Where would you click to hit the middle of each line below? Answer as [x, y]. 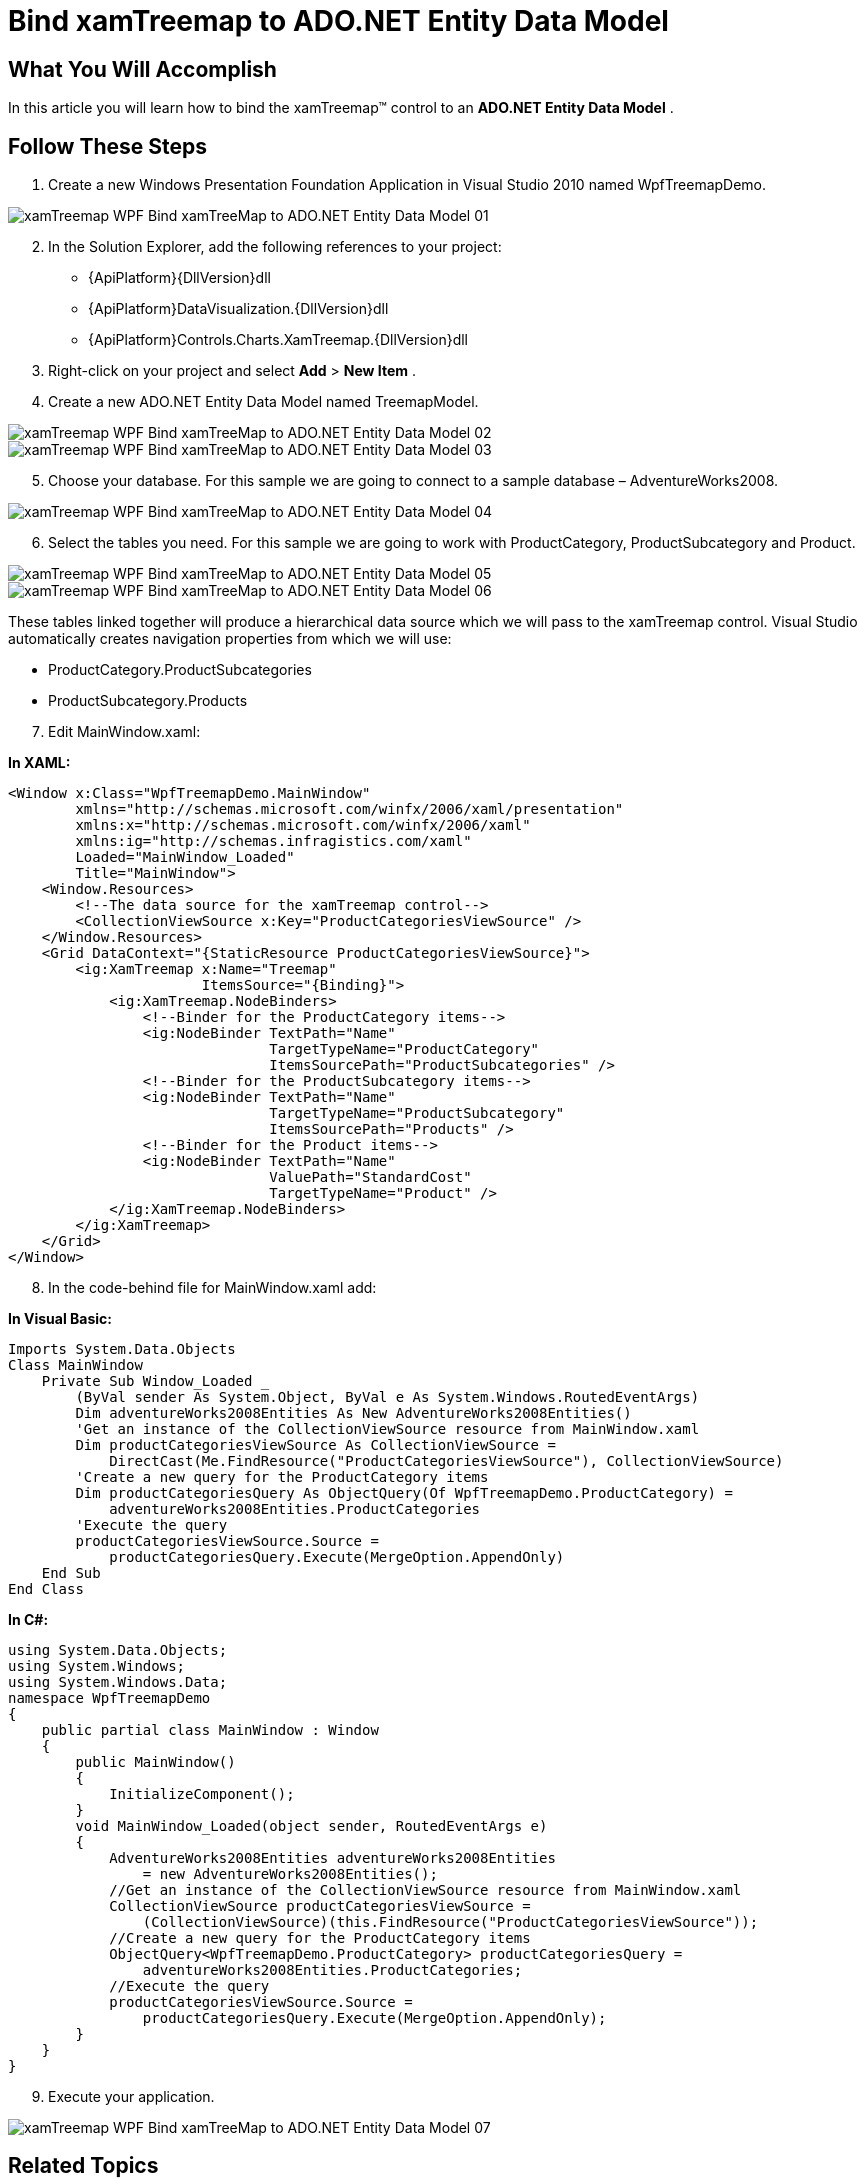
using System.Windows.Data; [118, 1682]
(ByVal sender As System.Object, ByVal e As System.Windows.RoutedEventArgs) [387, 1397]
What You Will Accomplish [142, 69]
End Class [46, 1589]
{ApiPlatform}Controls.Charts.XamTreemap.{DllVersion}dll [278, 340]
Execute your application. [131, 2097]
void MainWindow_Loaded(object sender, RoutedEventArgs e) [311, 1826]
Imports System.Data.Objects [122, 1349]
